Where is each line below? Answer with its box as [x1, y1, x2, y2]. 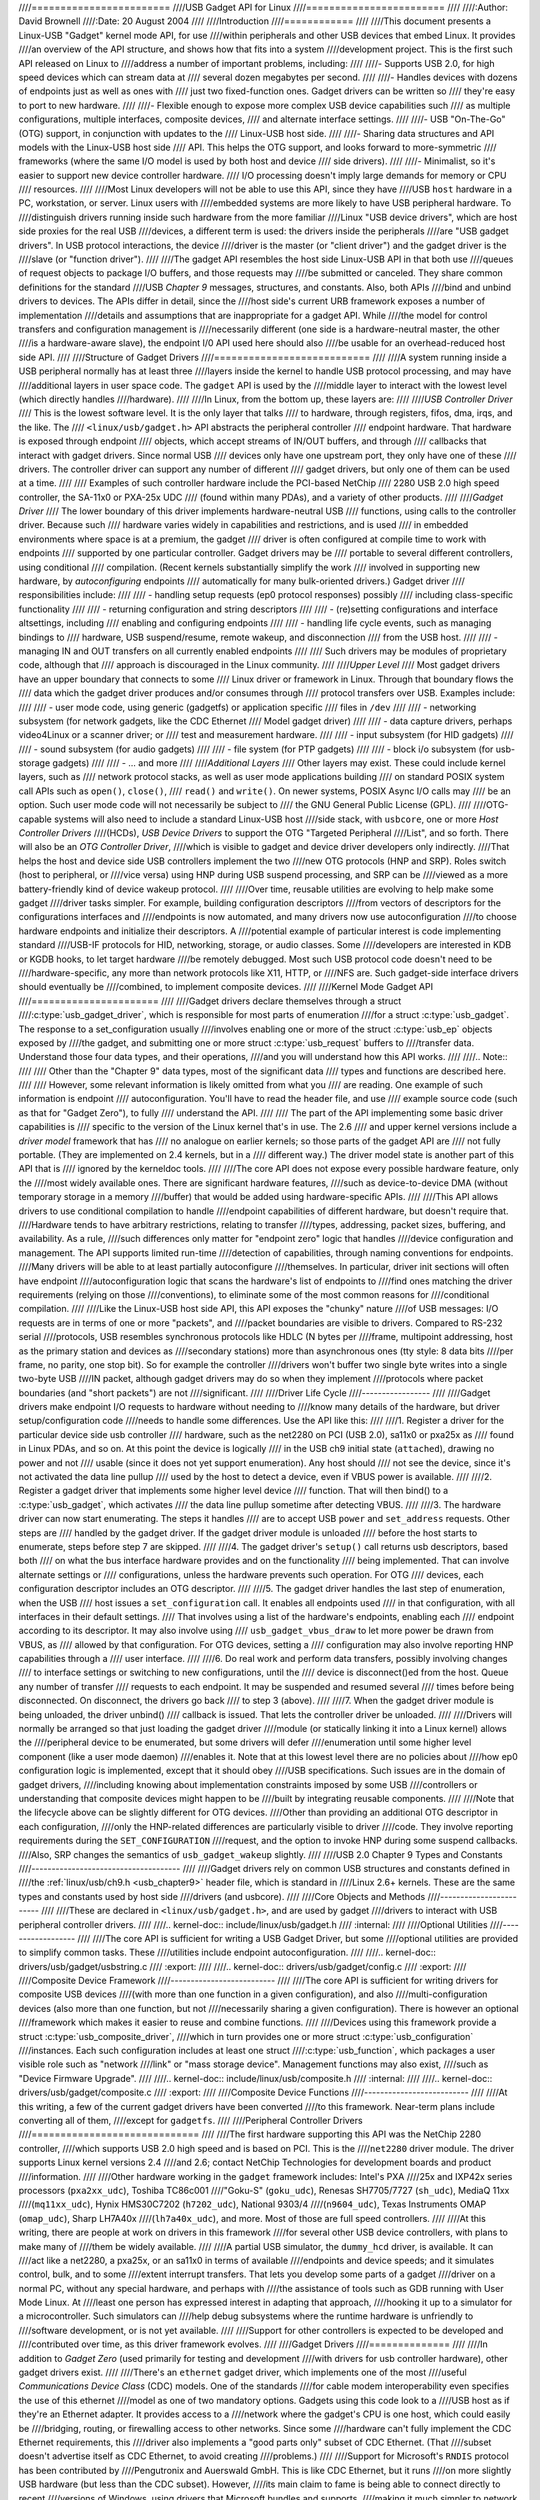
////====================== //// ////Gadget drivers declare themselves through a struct [18, 995, 402, 1007]
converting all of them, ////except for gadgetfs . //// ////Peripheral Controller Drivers [18, 2114, 364, 2126]
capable [18, 813, 52, 825]
